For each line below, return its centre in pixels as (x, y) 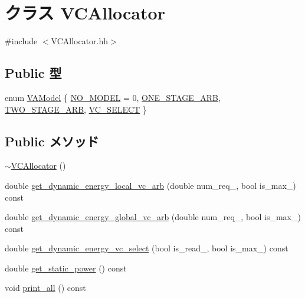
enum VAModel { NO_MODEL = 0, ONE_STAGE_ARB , (113, 97)
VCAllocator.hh (80, 41)
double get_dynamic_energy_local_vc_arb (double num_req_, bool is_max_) (150, 185)
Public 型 (33, 73)
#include (21, 41)
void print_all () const (45, 288)
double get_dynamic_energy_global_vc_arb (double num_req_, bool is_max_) (153, 217)
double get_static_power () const (66, 268)
